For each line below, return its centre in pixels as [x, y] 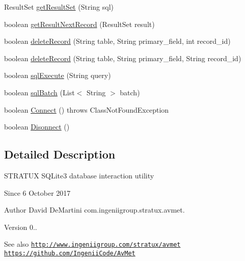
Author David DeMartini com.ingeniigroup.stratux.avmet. [94, 210]
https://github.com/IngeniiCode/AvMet [70, 253]
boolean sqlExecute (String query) [58, 75]
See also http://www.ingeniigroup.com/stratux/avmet [92, 244]
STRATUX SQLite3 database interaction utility [79, 175]
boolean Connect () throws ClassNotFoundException [87, 109]
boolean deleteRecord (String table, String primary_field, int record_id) [117, 41]
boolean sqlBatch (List [39, 92]
